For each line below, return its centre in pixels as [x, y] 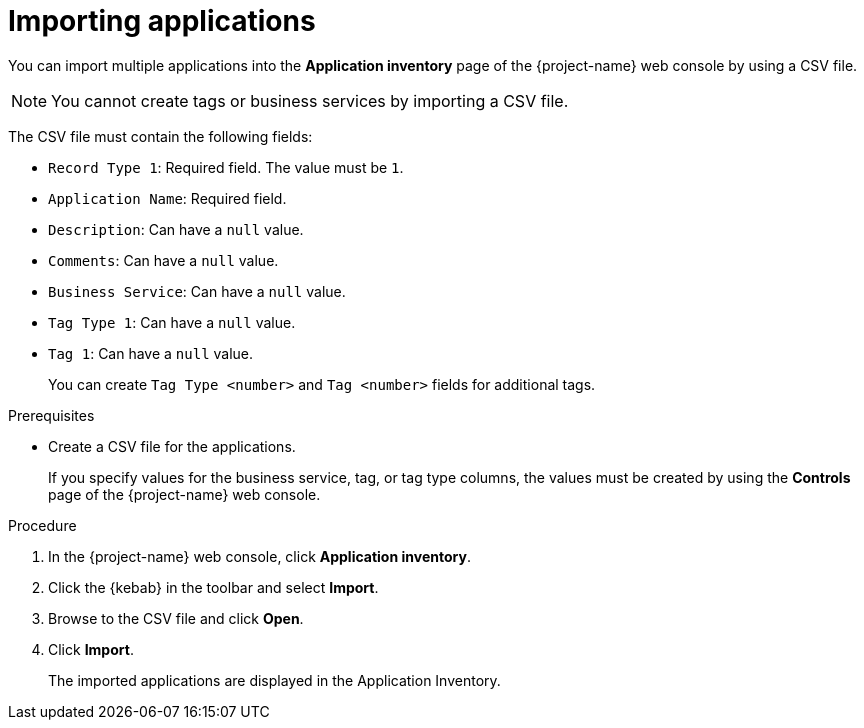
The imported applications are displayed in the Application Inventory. [274, 680]
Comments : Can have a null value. [163, 260]
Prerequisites [51, 415]
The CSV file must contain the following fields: [160, 136]
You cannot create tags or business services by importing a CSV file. [310, 100]
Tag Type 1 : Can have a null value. [172, 322]
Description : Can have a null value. [176, 229]
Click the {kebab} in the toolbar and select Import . [213, 587]
